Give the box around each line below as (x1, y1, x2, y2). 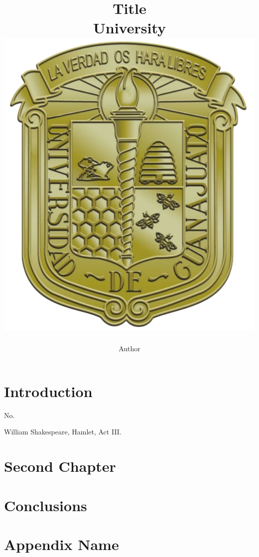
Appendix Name (4, 534, 119, 554)
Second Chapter (4, 456, 116, 476)
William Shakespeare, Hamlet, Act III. (4, 426, 122, 437)
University (93, 17, 166, 38)
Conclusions (4, 495, 87, 515)
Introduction (4, 381, 93, 401)
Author (119, 343, 140, 354)
